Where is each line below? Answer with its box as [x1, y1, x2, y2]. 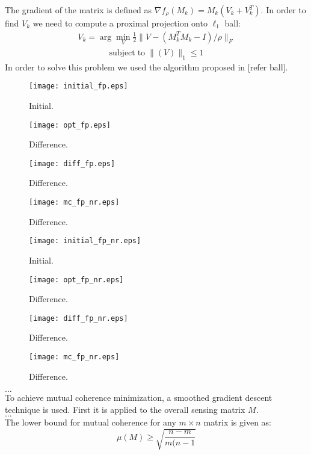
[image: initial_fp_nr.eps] [29, 237, 141, 246]
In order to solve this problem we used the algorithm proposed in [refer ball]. [5, 60, 288, 73]
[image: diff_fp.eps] [29, 159, 115, 168]
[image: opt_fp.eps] [29, 120, 111, 129]
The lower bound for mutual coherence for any [5, 416, 176, 429]
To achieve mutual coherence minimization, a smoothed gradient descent [5, 391, 273, 404]
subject [109, 48, 135, 57]
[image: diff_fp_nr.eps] [29, 314, 128, 323]
